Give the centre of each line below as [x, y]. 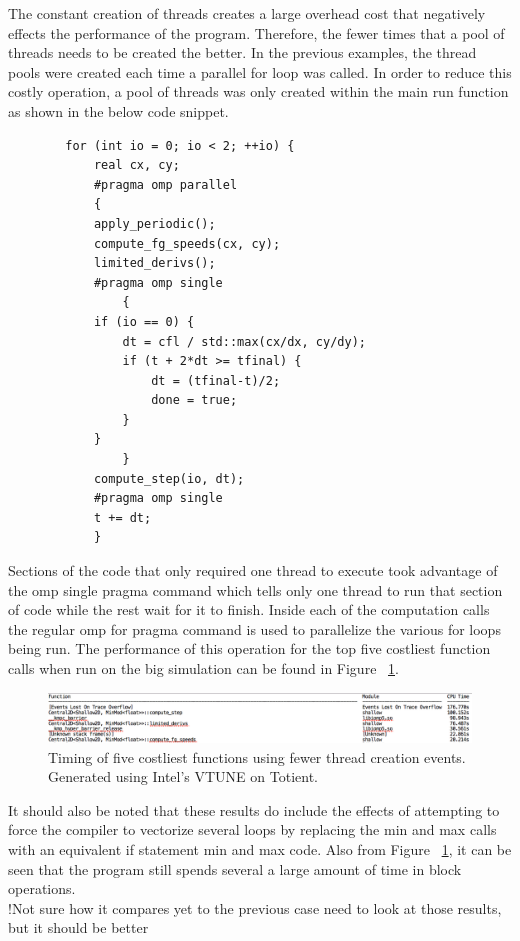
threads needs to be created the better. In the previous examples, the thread [242, 52]
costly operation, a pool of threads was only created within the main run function [258, 91]
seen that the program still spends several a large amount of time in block [235, 868]
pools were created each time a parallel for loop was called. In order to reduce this [260, 71]
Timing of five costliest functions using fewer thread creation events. [257, 756]
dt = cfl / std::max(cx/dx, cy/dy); [244, 341]
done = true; [194, 400]
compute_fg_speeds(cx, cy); [187, 243]
